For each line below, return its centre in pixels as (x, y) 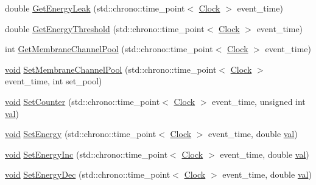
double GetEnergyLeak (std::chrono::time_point (95, 8)
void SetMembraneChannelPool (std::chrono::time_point (111, 69)
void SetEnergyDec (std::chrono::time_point (88, 174)
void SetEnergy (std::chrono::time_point (81, 134)
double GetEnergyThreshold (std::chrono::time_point (105, 28)
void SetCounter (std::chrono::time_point (83, 101)
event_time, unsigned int (259, 101)
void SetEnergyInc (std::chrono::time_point (86, 154)
